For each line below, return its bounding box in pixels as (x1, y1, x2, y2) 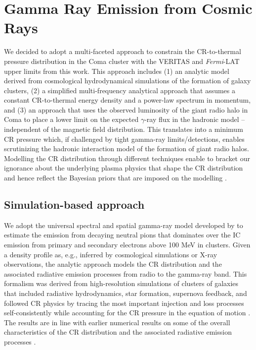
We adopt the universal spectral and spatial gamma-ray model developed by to (4, 220, 243, 230)
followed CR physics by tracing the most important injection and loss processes (4, 297, 244, 308)
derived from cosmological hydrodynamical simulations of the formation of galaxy (4, 75, 251, 86)
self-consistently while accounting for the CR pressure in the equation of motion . (4, 307, 251, 318)
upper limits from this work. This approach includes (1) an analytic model (4, 65, 229, 76)
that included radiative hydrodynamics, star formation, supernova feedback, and (4, 288, 247, 298)
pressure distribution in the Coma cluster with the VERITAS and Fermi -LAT (4, 56, 240, 66)
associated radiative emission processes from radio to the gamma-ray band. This (4, 268, 247, 279)
